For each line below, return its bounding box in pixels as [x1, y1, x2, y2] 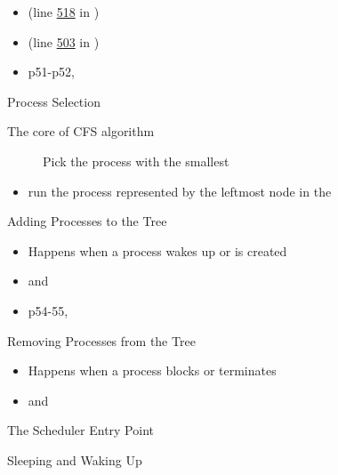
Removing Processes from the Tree [7, 331, 196, 350]
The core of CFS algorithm [7, 122, 155, 141]
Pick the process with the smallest [43, 151, 229, 170]
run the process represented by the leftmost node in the [28, 181, 332, 200]
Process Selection [7, 92, 101, 110]
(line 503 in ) [28, 32, 100, 51]
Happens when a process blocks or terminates [28, 361, 277, 380]
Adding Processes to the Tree [7, 212, 167, 230]
